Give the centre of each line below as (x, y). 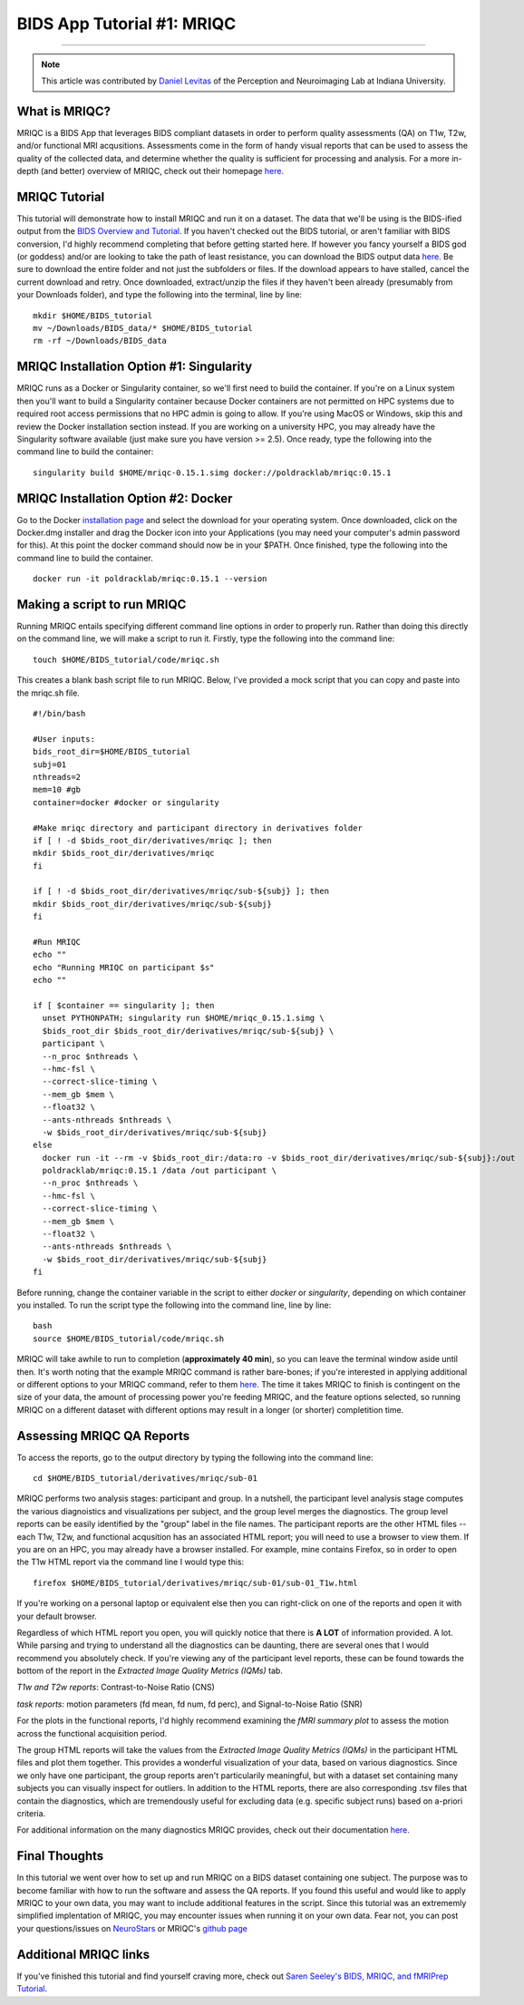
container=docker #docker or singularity (126, 802)
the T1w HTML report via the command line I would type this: (131, 1562)
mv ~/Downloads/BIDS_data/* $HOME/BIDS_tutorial (143, 328)
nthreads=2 (57, 777)
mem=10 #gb (57, 790)
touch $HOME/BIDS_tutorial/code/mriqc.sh (126, 659)
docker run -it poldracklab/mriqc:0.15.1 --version (150, 579)
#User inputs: (64, 739)
